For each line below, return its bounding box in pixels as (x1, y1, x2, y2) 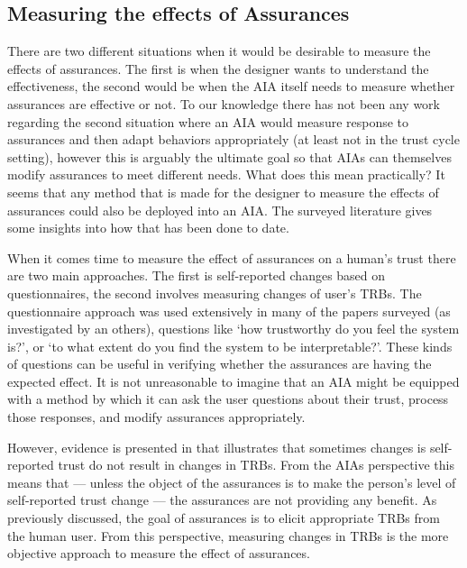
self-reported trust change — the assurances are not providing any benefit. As (7, 490, 437, 509)
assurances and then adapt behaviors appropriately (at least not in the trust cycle (7, 130, 460, 149)
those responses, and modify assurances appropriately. (7, 408, 306, 426)
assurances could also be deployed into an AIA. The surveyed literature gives (7, 200, 433, 219)
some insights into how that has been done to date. (7, 218, 289, 237)
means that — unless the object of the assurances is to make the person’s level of (7, 472, 456, 491)
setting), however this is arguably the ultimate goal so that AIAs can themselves (7, 147, 452, 166)
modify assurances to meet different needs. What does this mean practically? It (7, 165, 445, 184)
